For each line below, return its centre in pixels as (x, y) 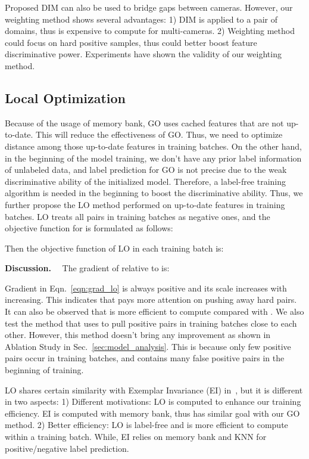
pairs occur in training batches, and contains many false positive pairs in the (145, 358)
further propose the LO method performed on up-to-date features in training (145, 204)
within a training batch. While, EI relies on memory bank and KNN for (136, 437)
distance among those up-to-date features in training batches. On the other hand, (153, 146)
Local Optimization (65, 97)
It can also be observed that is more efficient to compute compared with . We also (154, 311)
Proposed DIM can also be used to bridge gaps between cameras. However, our (149, 7)
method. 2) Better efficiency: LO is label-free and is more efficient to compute (146, 425)
